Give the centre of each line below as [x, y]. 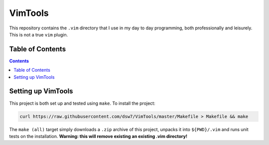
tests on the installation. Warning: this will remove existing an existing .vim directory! [98, 136]
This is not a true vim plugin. [39, 34]
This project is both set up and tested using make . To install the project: [82, 103]
